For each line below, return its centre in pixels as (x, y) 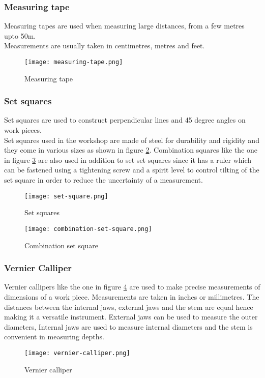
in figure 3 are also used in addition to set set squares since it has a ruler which (128, 159)
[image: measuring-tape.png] (74, 62)
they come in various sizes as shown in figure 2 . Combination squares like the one (131, 150)
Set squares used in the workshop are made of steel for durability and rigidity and (132, 140)
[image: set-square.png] (66, 196)
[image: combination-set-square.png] (88, 229)
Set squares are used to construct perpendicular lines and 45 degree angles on (125, 120)
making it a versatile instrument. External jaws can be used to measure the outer (131, 317)
